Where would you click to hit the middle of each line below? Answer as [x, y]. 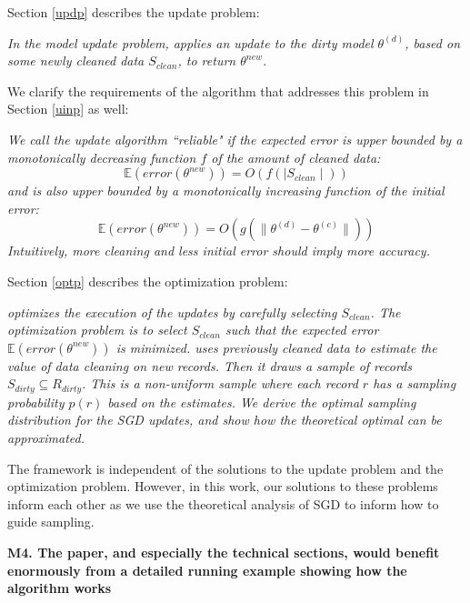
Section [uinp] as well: [68, 109]
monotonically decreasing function [102, 157]
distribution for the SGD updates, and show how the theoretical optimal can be [225, 420]
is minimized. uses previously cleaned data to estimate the [276, 347]
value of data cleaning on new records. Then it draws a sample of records [210, 365]
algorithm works [60, 588]
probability [36, 402]
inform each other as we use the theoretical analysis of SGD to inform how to [223, 503]
